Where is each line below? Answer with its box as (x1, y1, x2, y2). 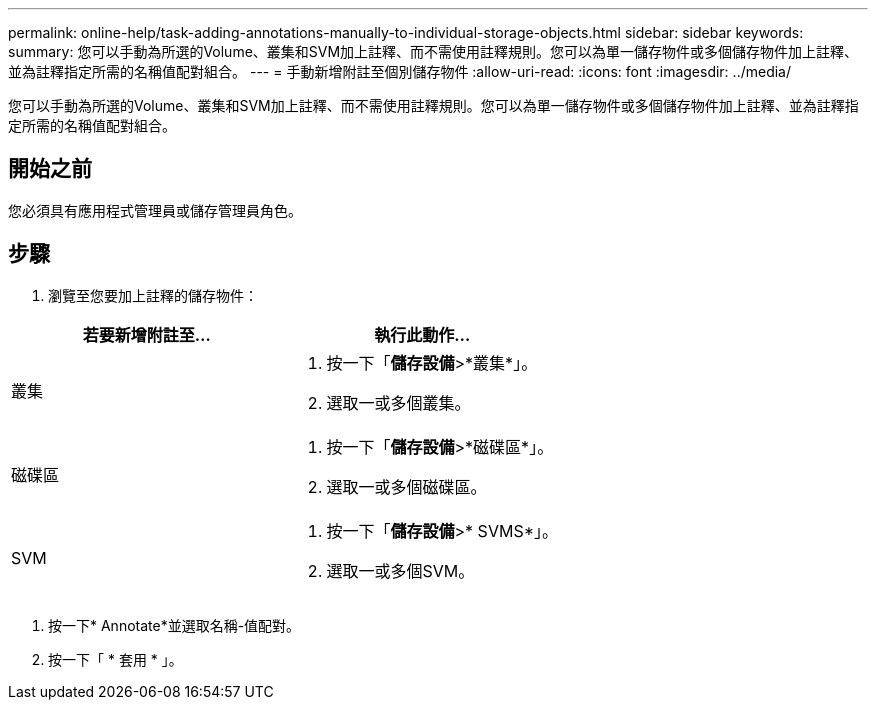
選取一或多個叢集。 (326, 392, 471, 413)
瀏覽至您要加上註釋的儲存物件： (48, 286, 258, 304)
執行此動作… (374, 324, 471, 345)
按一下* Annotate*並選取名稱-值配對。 (48, 616, 301, 634)
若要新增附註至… (82, 324, 211, 345)
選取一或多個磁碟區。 (326, 476, 487, 497)
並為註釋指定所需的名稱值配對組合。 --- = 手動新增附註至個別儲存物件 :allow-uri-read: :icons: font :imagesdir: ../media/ (8, 63, 792, 80)
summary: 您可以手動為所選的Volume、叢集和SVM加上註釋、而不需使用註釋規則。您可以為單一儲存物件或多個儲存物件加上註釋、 (8, 43, 859, 60)
